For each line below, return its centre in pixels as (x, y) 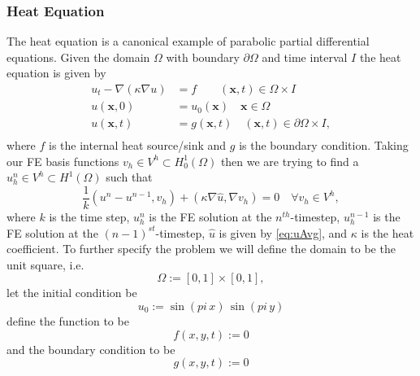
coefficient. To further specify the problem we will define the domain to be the (201, 249)
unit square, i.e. (45, 264)
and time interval (305, 57)
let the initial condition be (72, 293)
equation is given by (56, 73)
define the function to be (68, 320)
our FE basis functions (63, 161)
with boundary (203, 57)
